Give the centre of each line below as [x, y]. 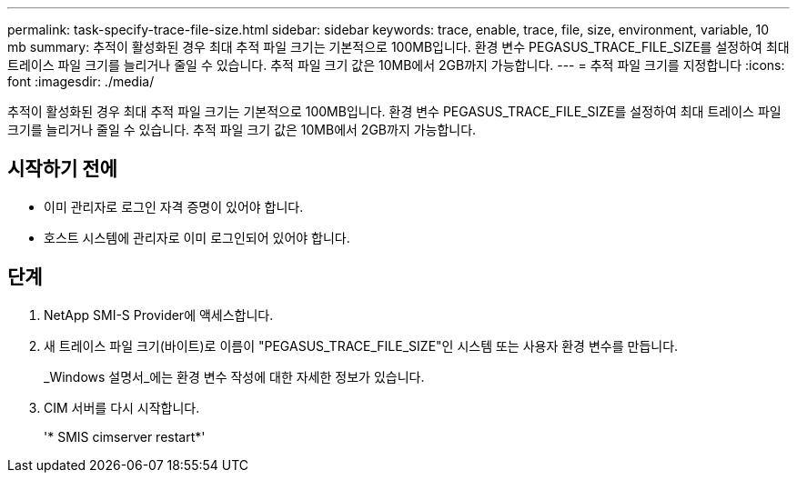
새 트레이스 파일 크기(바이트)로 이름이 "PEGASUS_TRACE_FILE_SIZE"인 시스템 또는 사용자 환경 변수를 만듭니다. [361, 345]
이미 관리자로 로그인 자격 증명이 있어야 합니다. [174, 206]
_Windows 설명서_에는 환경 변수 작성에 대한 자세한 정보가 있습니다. [234, 376]
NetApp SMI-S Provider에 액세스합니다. [159, 315]
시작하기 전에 [62, 169]
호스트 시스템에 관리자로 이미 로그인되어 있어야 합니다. [197, 237]
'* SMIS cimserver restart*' [125, 436]
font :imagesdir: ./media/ [81, 81]
